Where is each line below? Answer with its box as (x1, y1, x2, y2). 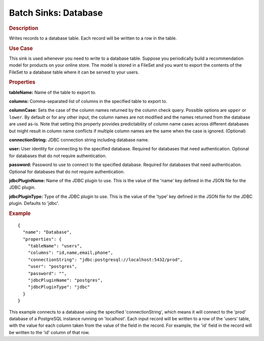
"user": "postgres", (27, 264, 77, 269)
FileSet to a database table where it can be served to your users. (9, 69, 139, 75)
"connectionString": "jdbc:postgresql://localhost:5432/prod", (27, 257, 183, 262)
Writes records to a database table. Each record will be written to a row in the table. (9, 35, 177, 41)
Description (9, 24, 39, 31)
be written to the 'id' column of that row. (9, 329, 90, 335)
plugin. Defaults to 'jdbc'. (9, 200, 60, 206)
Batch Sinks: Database (9, 7, 103, 18)
